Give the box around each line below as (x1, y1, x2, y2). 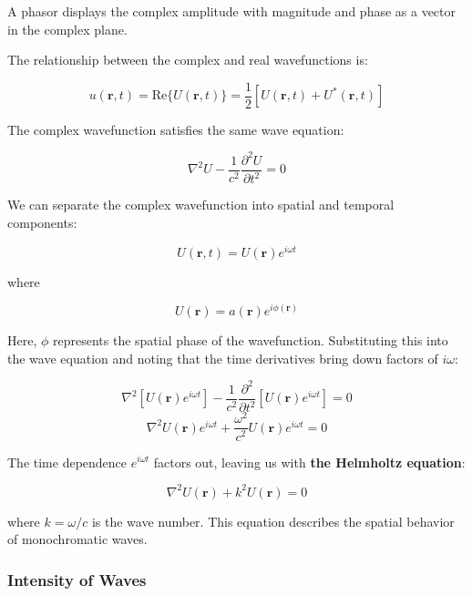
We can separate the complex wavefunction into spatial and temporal (7, 195, 395, 214)
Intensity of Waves (7, 568, 147, 591)
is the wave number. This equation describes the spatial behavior (91, 511, 455, 530)
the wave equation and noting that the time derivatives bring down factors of (7, 348, 438, 367)
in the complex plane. (7, 19, 128, 38)
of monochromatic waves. (7, 529, 148, 549)
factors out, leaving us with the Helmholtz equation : (153, 452, 466, 471)
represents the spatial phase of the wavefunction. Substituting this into (53, 331, 448, 350)
